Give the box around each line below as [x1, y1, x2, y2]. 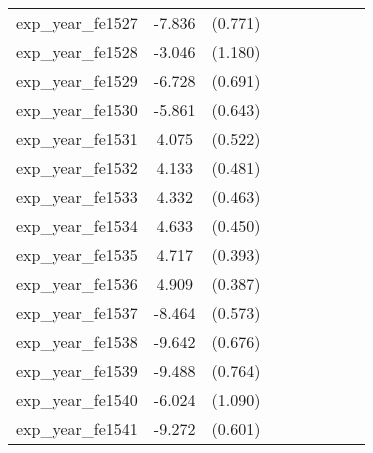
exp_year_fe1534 [16, 214, 138, 237]
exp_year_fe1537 [16, 301, 138, 324]
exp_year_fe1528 [16, 40, 138, 63]
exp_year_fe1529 [16, 69, 138, 92]
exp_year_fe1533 [16, 185, 138, 208]
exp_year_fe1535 [16, 243, 138, 266]
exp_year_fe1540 [16, 388, 138, 411]
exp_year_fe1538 [16, 330, 138, 353]
